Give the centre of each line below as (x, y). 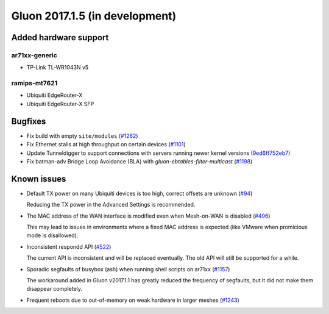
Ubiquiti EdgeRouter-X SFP (60, 104)
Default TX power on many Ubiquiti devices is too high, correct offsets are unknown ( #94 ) (140, 193)
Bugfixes (29, 121)
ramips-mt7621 (34, 84)
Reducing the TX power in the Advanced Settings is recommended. (111, 205)
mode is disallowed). (52, 235)
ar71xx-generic (34, 55)
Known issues (39, 179)
